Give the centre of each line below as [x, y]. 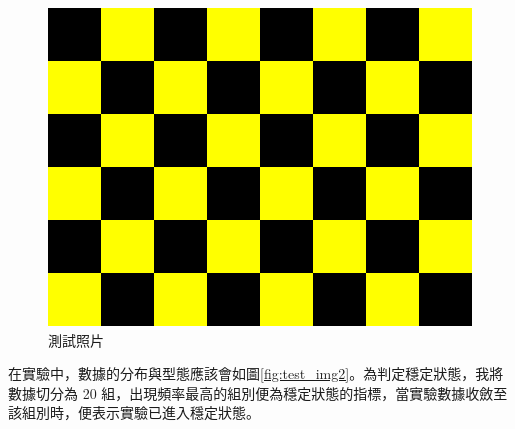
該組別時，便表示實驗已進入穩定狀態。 [134, 412]
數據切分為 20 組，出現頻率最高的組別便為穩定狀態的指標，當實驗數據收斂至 [258, 392]
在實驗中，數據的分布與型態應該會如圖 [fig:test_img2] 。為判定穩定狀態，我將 [256, 373]
